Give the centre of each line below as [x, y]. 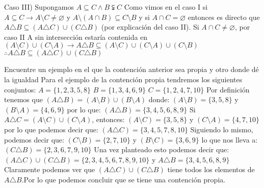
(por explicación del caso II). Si [150, 27]
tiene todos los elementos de [211, 169]
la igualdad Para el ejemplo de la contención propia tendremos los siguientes [123, 79]
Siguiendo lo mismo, [222, 129]
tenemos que [23, 99]
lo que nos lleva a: [230, 139]
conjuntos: [20, 89]
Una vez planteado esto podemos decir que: [162, 149]
